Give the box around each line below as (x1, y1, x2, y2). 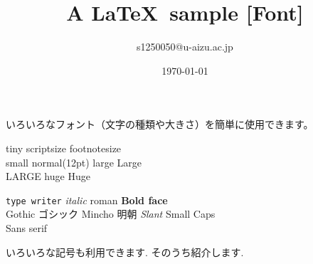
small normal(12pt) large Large (6, 154, 142, 169)
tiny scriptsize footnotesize (6, 140, 122, 155)
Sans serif (6, 220, 48, 235)
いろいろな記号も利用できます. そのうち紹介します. (6, 244, 244, 259)
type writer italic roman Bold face (6, 192, 168, 207)
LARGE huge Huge (6, 169, 90, 184)
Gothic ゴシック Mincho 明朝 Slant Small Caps (6, 206, 216, 221)
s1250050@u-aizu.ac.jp (137, 39, 233, 54)
